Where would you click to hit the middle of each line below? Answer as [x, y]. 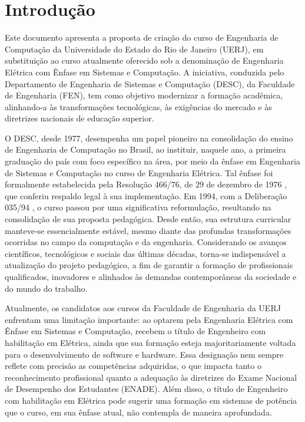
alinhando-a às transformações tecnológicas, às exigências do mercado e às [138, 106]
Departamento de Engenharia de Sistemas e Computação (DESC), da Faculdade [150, 83]
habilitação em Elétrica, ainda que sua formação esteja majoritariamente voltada [150, 342]
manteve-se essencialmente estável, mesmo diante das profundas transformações [148, 230]
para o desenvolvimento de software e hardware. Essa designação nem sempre [144, 354]
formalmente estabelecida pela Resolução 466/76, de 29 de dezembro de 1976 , [146, 184]
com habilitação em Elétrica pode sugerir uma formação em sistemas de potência [151, 400]
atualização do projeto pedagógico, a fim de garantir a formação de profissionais [149, 265]
